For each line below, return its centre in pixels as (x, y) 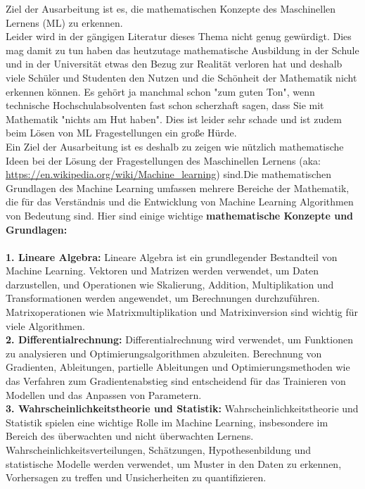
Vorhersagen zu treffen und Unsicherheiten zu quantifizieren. (136, 477)
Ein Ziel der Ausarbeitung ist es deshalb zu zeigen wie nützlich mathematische (175, 146)
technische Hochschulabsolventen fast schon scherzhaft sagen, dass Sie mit (165, 105)
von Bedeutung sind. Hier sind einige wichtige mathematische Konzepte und (180, 215)
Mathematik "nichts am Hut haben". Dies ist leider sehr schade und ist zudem (174, 119)
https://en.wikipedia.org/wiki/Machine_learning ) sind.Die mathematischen (168, 174)
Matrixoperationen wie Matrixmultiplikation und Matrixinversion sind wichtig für (182, 312)
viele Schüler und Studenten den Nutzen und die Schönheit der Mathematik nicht (181, 77)
